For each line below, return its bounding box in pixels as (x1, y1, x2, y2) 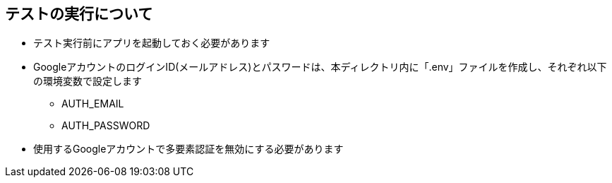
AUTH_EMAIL (61, 98, 124, 110)
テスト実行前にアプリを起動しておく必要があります (33, 37, 270, 49)
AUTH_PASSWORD (61, 119, 150, 132)
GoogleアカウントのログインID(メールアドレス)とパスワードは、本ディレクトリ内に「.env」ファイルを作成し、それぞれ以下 (33, 61, 607, 73)
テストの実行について (5, 5, 153, 23)
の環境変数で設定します (33, 75, 142, 88)
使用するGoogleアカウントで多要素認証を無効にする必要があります (33, 143, 344, 155)
